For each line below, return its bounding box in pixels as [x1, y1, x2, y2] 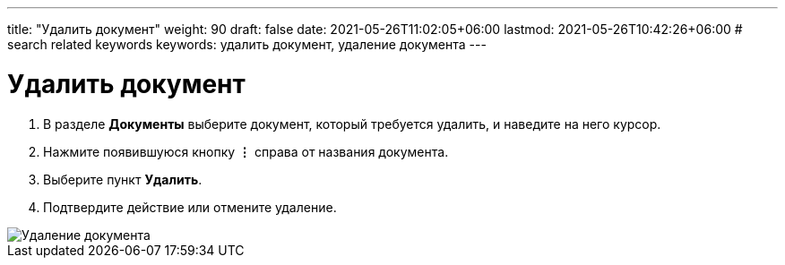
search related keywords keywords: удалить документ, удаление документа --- [7, 37, 487, 52]
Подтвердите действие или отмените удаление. [43, 199, 337, 215]
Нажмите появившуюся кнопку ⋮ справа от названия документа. [43, 143, 449, 159]
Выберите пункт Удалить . [43, 171, 203, 187]
